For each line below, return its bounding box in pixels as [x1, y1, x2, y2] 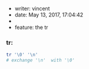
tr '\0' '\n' [6, 52, 38, 58]
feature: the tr [14, 24, 48, 31]
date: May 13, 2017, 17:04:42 [14, 11, 84, 18]
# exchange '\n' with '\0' [6, 57, 75, 64]
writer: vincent [14, 5, 50, 12]
